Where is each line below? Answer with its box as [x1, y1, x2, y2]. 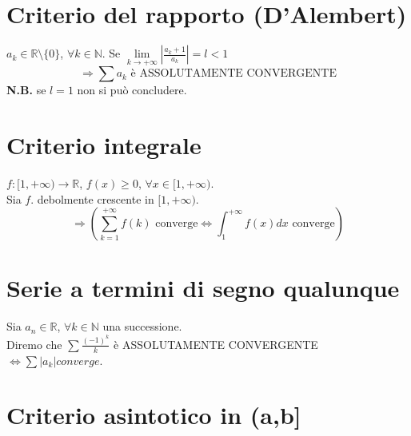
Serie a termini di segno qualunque [6, 272, 400, 304]
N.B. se [6, 81, 46, 98]
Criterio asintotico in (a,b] [6, 398, 301, 431]
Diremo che [6, 335, 62, 352]
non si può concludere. [77, 81, 187, 98]
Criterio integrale [6, 129, 202, 161]
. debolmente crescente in [30, 190, 154, 207]
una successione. [102, 318, 182, 335]
